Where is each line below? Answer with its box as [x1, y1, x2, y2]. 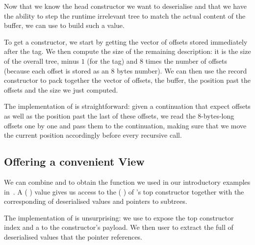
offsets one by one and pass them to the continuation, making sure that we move [4, 120, 247, 130]
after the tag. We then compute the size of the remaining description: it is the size [4, 46, 251, 56]
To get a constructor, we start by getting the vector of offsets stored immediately [4, 36, 248, 47]
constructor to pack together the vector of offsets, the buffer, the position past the [4, 75, 251, 85]
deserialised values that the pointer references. [4, 231, 143, 242]
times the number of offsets [145, 55, 228, 66]
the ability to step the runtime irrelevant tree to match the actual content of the [4, 10, 246, 21]
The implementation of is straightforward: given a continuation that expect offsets [4, 101, 251, 111]
